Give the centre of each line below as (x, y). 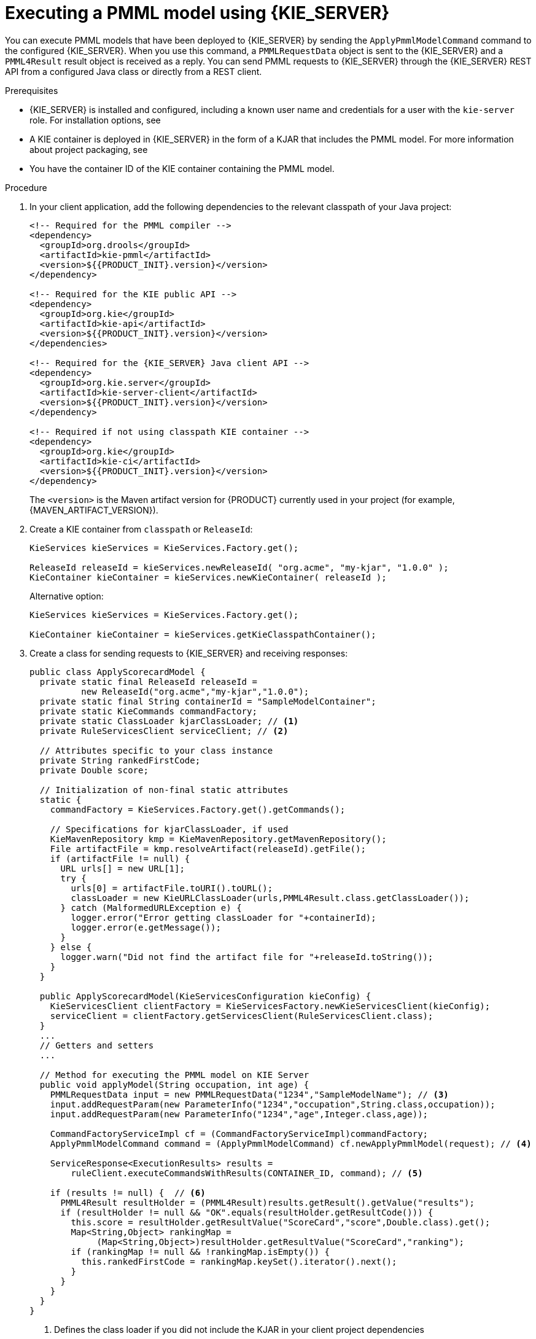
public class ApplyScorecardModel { (118, 672)
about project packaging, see (89, 149)
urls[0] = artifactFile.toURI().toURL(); (172, 888)
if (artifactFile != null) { (120, 858)
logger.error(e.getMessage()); (146, 927)
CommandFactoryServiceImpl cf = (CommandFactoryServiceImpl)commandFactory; (239, 1134)
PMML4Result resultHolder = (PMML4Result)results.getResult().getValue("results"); (267, 1202)
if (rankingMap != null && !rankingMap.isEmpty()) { (200, 1251)
